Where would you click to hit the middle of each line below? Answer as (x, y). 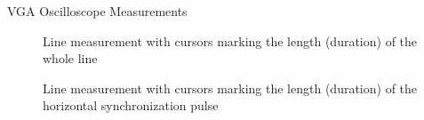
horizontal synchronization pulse (131, 105)
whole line (70, 58)
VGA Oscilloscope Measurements (97, 11)
